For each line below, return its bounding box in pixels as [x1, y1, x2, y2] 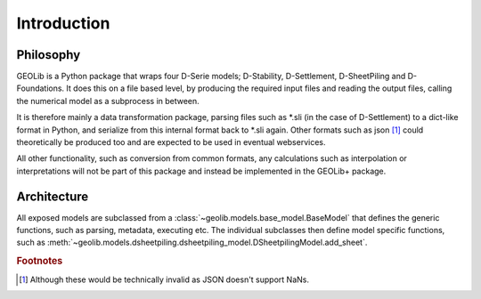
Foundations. [16, 83, 65, 93]
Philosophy [16, 47, 81, 62]
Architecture [16, 189, 89, 204]
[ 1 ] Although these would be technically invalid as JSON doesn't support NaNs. [19, 274, 309, 285]
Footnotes [16, 255, 63, 267]
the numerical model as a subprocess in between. [16, 95, 200, 106]
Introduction [16, 13, 110, 33]
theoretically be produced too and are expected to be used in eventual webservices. [16, 137, 326, 148]
